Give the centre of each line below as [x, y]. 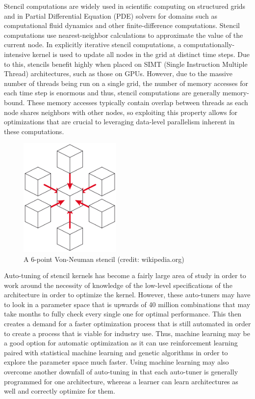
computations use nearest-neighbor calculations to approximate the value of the [124, 35]
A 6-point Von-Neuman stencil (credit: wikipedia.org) [104, 259]
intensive [17, 54]
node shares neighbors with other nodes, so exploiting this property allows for [121, 112]
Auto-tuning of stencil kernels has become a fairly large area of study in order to [125, 275]
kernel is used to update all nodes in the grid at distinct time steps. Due [141, 54]
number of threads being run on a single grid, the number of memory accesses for [126, 83]
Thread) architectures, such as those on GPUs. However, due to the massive [118, 73]
